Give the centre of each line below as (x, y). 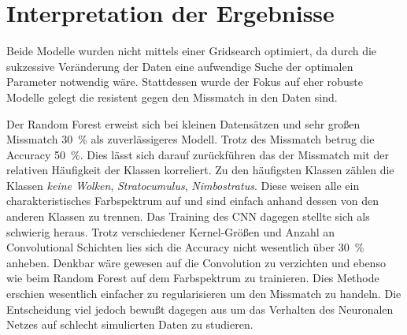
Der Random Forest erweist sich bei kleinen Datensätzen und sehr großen (183, 123)
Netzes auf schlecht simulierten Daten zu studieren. (130, 324)
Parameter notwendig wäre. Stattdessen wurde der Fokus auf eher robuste (185, 82)
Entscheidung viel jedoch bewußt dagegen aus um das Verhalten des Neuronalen (200, 309)
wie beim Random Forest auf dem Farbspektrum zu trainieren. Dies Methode (193, 278)
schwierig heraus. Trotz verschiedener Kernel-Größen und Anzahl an (171, 231)
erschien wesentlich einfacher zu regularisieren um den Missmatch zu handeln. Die (204, 294)
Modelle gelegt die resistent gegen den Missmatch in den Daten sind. (172, 97)
